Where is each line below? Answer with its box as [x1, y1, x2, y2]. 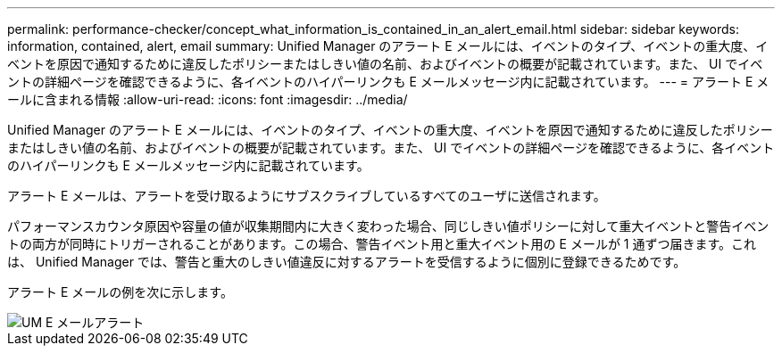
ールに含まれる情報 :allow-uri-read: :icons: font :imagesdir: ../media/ [7, 92, 408, 107]
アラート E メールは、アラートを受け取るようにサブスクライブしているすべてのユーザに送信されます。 [7, 188, 606, 203]
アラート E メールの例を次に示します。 [7, 284, 233, 300]
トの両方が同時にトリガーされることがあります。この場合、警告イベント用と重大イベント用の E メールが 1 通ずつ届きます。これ [7, 236, 757, 251]
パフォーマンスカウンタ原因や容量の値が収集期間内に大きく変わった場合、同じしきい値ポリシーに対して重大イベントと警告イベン [7, 218, 770, 234]
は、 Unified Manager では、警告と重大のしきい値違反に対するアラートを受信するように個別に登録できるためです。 [7, 254, 686, 269]
